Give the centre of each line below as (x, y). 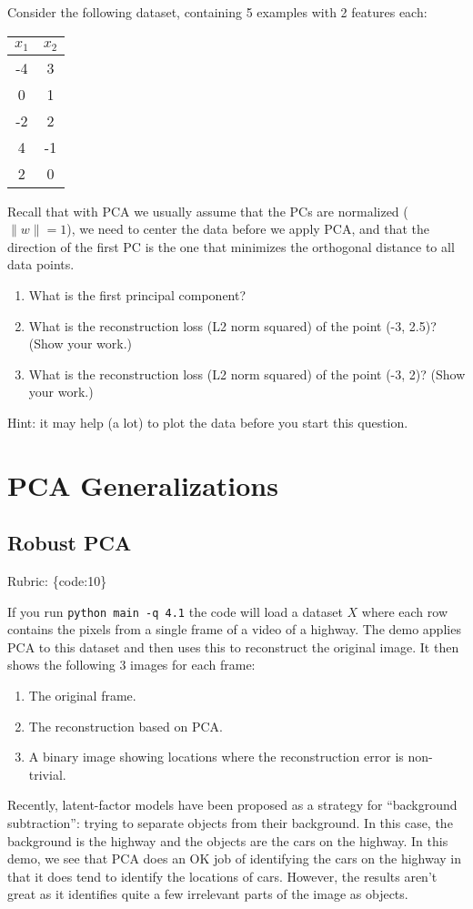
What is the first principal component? (137, 294)
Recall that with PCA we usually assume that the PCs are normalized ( (208, 211)
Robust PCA (70, 543)
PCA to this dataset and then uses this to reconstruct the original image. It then (233, 646)
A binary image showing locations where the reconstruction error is (216, 757)
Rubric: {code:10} (57, 581)
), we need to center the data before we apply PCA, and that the (248, 229)
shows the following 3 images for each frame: (131, 665)
